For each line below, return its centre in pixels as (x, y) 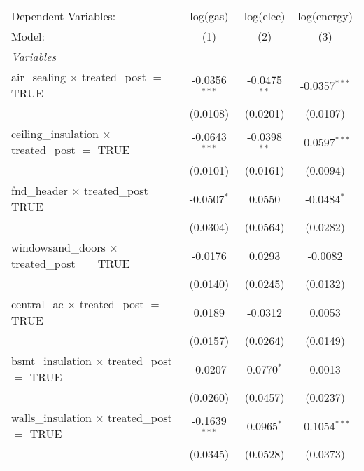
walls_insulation (51, 417)
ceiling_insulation (55, 134)
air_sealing (38, 77)
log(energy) (325, 16)
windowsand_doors (58, 247)
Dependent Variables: (64, 16)
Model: (28, 36)
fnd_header (40, 190)
